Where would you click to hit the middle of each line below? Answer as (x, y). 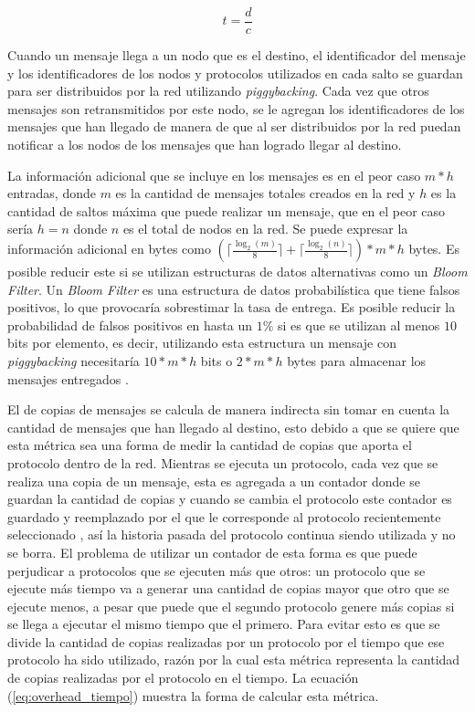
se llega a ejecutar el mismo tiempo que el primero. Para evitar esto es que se (224, 624)
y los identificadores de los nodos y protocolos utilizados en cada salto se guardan (235, 73)
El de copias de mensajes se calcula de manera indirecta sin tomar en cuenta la (229, 409)
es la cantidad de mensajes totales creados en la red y (265, 193)
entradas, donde (52, 193)
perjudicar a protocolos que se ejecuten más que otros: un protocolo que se (216, 570)
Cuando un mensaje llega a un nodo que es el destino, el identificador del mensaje (237, 55)
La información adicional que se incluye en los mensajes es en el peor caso (214, 175)
